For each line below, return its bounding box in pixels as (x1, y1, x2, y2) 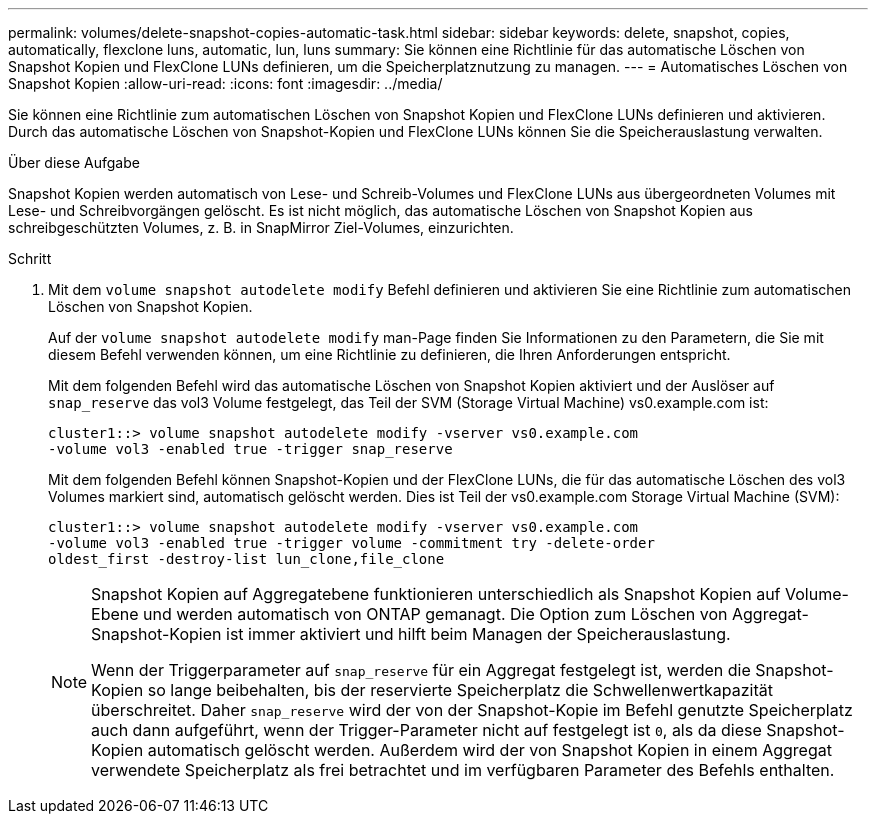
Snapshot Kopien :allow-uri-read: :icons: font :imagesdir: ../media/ (8, 75, 443, 92)
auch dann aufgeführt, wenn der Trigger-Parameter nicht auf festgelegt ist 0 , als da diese (91, 720, 762, 740)
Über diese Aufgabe (8, 154, 140, 171)
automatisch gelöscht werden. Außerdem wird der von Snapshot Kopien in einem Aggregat (147, 740, 832, 760)
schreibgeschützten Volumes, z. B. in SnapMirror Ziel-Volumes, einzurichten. (8, 219, 514, 236)
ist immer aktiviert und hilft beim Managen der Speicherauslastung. (226, 624, 731, 644)
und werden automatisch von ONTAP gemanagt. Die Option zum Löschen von (143, 604, 728, 624)
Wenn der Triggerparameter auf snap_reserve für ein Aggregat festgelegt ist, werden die (91, 660, 751, 680)
